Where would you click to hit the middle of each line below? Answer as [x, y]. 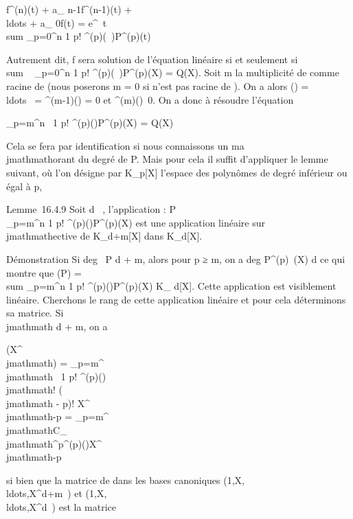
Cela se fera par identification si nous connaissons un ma [125, 145]
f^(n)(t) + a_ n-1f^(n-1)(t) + [69, 9]
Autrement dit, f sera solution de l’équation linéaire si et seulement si [152, 59]
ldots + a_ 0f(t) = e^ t [57, 22]
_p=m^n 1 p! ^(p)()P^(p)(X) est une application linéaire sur [136, 222]
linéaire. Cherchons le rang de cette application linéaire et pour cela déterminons [176, 299]
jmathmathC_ [37, 430]
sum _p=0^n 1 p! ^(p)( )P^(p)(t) [79, 36]
